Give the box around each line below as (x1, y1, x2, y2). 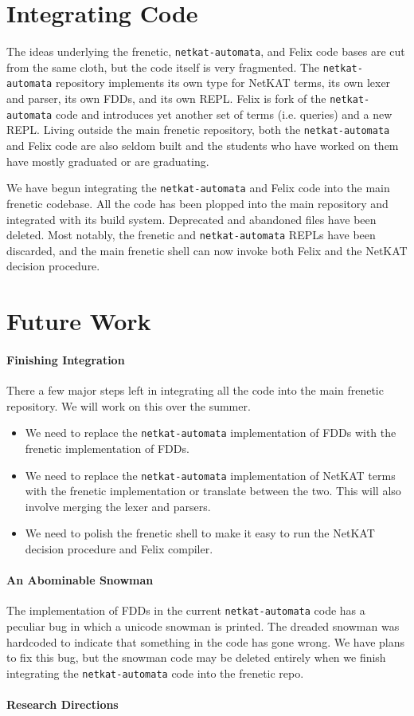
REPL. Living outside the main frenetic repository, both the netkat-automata (6, 121, 390, 138)
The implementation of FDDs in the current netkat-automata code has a (6, 602, 365, 619)
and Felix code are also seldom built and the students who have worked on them (6, 137, 399, 154)
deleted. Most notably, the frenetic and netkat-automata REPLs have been (6, 226, 376, 243)
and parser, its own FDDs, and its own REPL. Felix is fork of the (6, 90, 326, 107)
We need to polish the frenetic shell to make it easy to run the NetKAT (25, 525, 375, 541)
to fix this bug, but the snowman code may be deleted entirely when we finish (6, 649, 386, 666)
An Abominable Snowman (6, 572, 154, 588)
